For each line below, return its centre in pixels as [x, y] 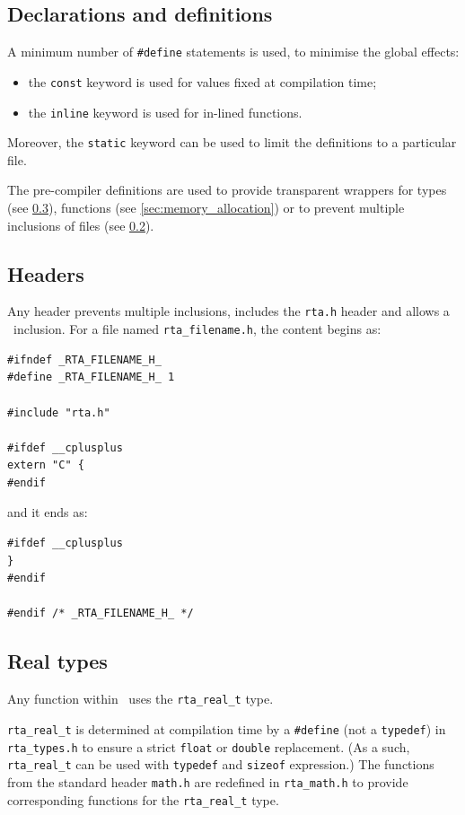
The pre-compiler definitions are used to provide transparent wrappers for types [227, 190]
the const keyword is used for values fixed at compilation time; [202, 81]
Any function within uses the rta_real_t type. [140, 699]
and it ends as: [48, 512]
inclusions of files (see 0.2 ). [81, 225]
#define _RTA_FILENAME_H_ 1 [91, 377]
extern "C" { [46, 465]
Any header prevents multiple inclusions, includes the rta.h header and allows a [228, 311]
